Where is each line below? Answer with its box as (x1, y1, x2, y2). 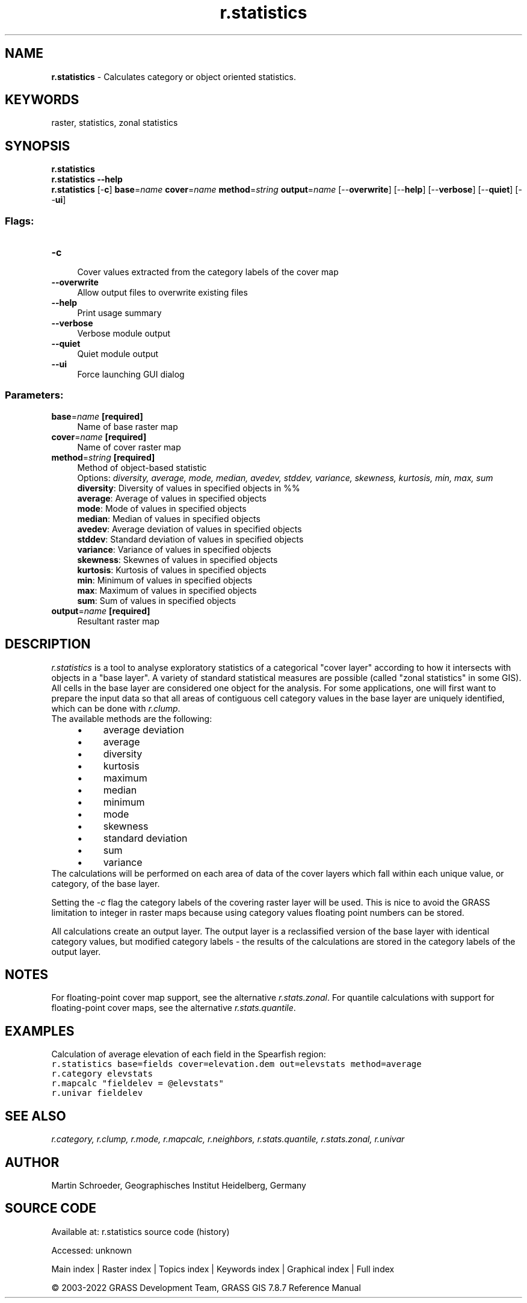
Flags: (5, 214, 34, 227)
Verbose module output (77, 328, 171, 339)
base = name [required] (51, 411, 143, 421)
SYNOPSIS (5, 138, 70, 154)
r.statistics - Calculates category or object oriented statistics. (51, 71, 296, 82)
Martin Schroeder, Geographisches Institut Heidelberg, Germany (51, 1180, 306, 1190)
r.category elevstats (51, 1069, 153, 1079)
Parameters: (5, 389, 64, 402)
